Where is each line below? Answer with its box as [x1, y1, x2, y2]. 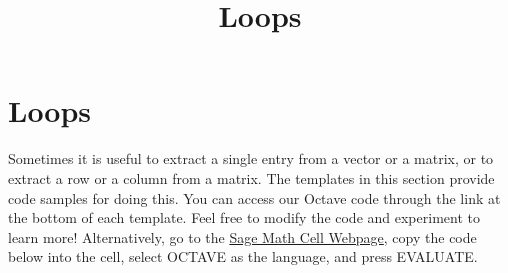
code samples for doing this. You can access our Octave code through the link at [8, 187, 501, 208]
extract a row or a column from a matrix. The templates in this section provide [8, 167, 495, 188]
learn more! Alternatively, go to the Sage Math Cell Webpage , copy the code [8, 226, 477, 247]
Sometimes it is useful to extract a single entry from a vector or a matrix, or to [8, 148, 494, 169]
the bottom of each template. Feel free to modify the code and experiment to [8, 207, 480, 228]
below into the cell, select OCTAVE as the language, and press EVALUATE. [8, 246, 478, 267]
